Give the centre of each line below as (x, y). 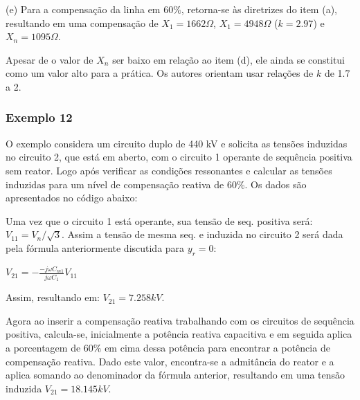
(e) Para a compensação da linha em (83, 9)
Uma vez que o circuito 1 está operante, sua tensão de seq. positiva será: (159, 220)
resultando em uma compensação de (82, 22)
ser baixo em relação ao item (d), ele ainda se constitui (229, 59)
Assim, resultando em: (53, 297)
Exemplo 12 (39, 117)
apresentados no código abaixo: (72, 198)
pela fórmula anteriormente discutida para (95, 247)
